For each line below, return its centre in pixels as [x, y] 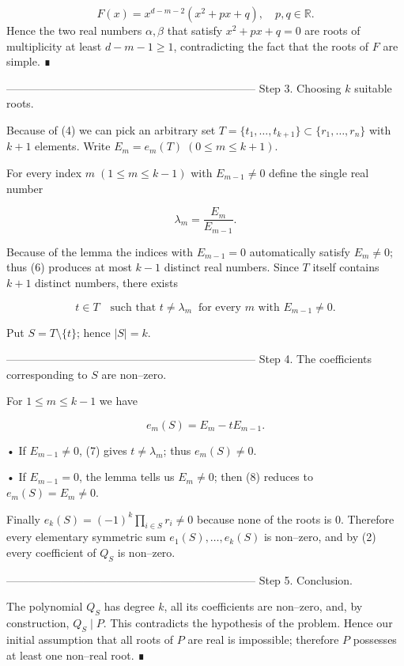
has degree [129, 606]
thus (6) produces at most [69, 267]
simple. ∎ [29, 61]
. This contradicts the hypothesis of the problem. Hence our [248, 623]
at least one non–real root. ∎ [76, 655]
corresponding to [47, 374]
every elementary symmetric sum [86, 537]
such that [133, 307]
